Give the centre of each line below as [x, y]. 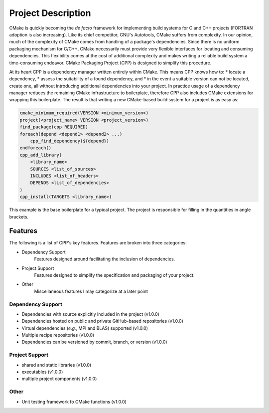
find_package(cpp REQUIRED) [54, 127]
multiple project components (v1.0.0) [59, 379]
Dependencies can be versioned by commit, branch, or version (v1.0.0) [94, 342]
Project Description [50, 13]
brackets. [19, 216]
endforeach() [36, 148]
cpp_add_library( [41, 155]
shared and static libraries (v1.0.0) [57, 365]
